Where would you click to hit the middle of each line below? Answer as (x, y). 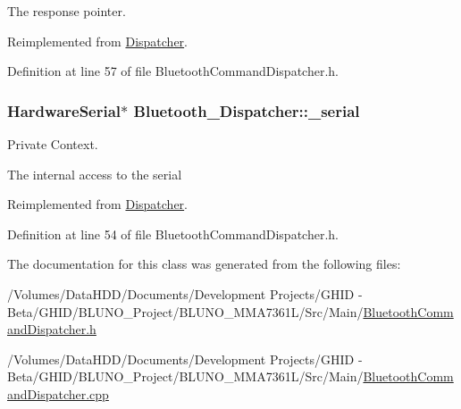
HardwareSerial (64, 110)
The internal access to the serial (95, 174)
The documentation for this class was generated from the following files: (204, 264)
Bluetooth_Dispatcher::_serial (247, 110)
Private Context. (53, 144)
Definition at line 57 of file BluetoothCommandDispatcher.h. (173, 71)
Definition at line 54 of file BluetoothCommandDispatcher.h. (173, 234)
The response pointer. (67, 11)
